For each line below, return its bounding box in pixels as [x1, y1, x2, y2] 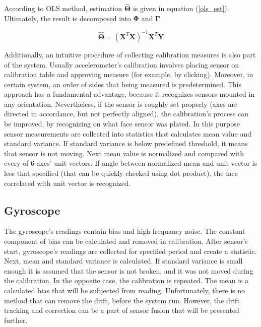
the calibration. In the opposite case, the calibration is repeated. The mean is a [4, 275, 249, 286]
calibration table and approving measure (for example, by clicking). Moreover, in [4, 69, 253, 80]
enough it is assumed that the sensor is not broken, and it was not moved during [4, 265, 253, 276]
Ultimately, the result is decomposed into [4, 13, 131, 23]
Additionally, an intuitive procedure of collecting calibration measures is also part [4, 49, 256, 59]
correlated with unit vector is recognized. [4, 177, 130, 188]
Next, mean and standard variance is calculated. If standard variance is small [4, 255, 243, 266]
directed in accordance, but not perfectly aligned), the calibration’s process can [4, 108, 248, 119]
